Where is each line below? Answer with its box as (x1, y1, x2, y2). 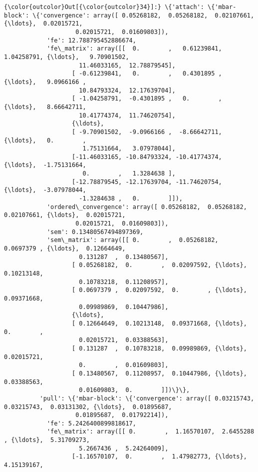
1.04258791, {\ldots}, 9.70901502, (4, 53, 129, 60)
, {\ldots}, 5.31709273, (4, 436, 90, 444)
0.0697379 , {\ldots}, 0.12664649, (4, 245, 126, 252)
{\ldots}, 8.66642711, (4, 103, 86, 110)
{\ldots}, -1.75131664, (4, 161, 86, 169)
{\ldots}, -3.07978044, (4, 186, 86, 194)
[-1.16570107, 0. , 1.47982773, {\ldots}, (72, 453, 247, 460)
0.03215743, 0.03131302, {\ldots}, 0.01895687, (4, 403, 172, 410)
